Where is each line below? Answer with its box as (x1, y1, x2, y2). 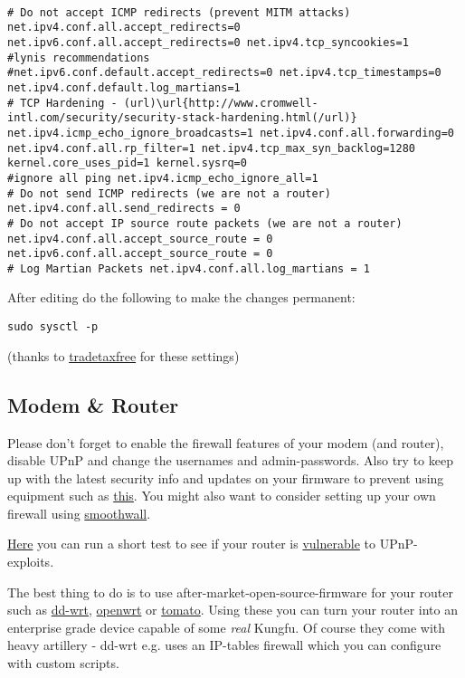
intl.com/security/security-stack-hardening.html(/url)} (7, 111, 357, 125)
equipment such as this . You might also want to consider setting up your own (7, 486, 436, 505)
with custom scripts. (7, 654, 119, 673)
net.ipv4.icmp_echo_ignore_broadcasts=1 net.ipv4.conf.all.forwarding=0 (7, 126, 454, 139)
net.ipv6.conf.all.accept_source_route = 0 (7, 247, 273, 261)
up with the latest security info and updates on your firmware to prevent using (7, 468, 444, 487)
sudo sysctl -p (7, 320, 99, 334)
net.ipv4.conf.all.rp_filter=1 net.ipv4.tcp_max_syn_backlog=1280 (7, 141, 416, 155)
